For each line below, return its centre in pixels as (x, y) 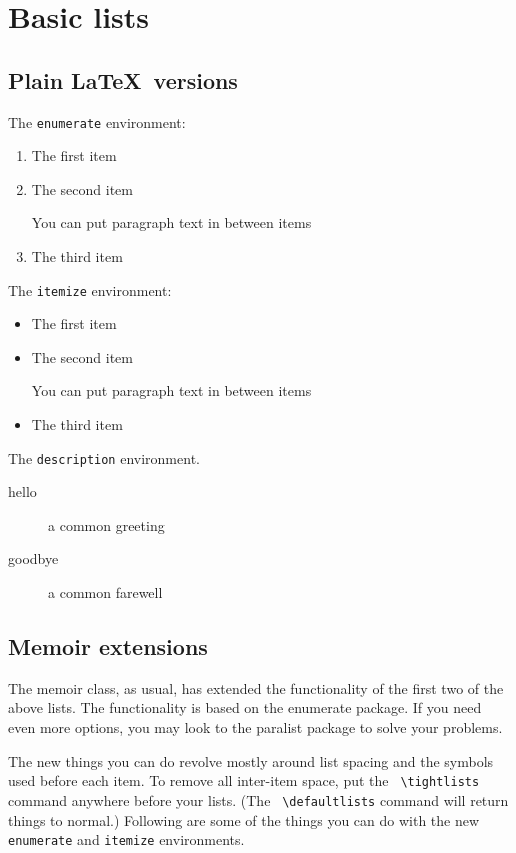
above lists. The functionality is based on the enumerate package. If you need (245, 707)
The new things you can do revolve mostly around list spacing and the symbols (251, 760)
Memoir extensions (108, 646)
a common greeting (106, 524)
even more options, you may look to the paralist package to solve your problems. (255, 727)
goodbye (33, 558)
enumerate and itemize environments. (126, 839)
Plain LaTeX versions (123, 79)
